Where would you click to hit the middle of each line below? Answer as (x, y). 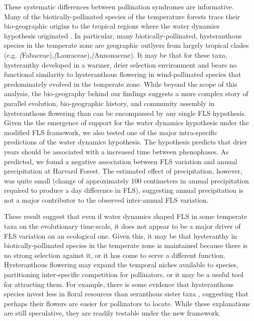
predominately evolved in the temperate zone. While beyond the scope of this (121, 84)
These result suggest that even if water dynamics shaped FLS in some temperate (126, 216)
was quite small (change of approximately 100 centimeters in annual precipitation (127, 180)
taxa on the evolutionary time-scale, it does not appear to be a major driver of (122, 226)
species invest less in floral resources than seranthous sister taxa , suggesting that (126, 294)
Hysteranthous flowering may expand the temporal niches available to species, (121, 265)
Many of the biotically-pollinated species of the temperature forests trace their (122, 16)
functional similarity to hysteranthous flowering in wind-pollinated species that (123, 74)
